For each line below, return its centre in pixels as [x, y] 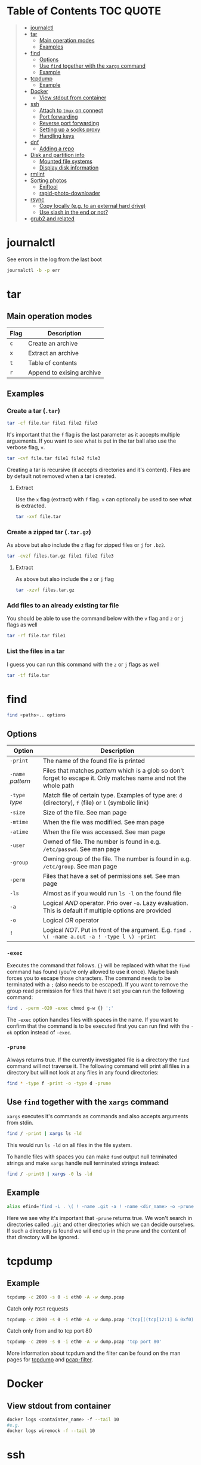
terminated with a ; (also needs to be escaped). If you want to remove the [98, 985]
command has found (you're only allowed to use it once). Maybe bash [92, 972]
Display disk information [69, 167]
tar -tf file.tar [28, 675]
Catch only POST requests [38, 1308]
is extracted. [31, 506]
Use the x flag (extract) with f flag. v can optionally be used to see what [103, 500]
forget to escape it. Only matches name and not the [115, 778]
